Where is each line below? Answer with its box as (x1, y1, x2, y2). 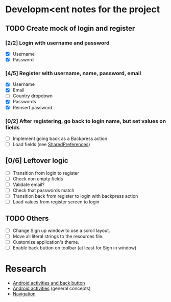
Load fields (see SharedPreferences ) (12, 141, 90, 147)
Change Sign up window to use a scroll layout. (12, 227, 111, 234)
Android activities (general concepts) (12, 285, 91, 292)
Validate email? (12, 181, 45, 188)
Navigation (12, 291, 36, 297)
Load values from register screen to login (12, 199, 100, 205)
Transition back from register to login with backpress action (12, 193, 138, 199)
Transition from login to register (12, 170, 79, 176)
